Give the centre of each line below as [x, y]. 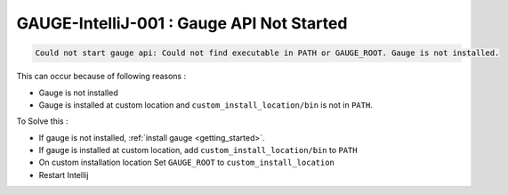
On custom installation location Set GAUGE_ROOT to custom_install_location [187, 162]
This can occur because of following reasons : [101, 77]
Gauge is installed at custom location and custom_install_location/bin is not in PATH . [206, 105]
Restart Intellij [64, 175]
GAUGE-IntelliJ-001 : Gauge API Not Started [182, 23]
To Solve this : [42, 121]
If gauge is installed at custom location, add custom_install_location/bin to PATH [198, 150]
